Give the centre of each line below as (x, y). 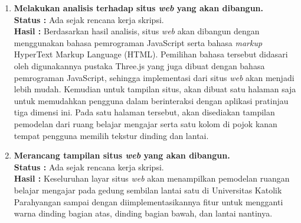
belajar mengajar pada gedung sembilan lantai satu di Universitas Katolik (148, 190)
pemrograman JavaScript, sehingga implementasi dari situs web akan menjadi (154, 77)
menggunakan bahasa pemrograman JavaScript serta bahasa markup (138, 42)
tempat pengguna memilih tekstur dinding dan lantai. (111, 135)
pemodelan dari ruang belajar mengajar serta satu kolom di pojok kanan (145, 123)
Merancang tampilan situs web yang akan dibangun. (122, 155)
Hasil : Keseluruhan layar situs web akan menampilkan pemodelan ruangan (152, 178)
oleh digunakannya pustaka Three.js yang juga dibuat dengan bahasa (139, 65)
